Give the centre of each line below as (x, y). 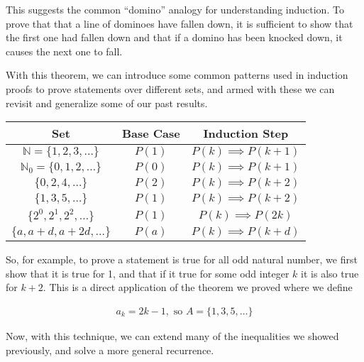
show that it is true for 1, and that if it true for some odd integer (148, 273)
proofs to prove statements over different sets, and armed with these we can (170, 88)
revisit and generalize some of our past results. (107, 103)
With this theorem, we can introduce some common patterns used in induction (177, 75)
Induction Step (246, 133)
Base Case (151, 133)
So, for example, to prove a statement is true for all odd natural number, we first (182, 259)
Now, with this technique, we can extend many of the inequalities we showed (172, 335)
